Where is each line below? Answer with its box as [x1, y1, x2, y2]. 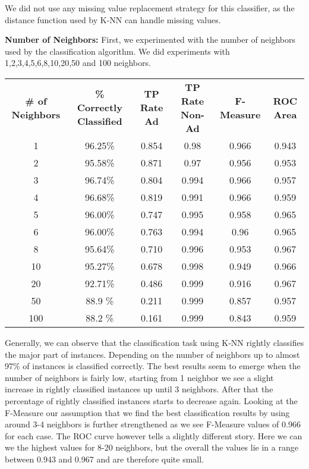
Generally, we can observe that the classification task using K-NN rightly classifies [5, 336, 304, 348]
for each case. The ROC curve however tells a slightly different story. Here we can [5, 429, 302, 442]
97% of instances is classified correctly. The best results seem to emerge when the [5, 360, 301, 372]
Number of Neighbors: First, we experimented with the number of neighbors [5, 33, 295, 46]
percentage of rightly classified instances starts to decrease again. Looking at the [5, 394, 298, 407]
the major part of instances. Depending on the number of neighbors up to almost [5, 348, 300, 360]
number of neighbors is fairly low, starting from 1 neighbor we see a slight [5, 371, 274, 383]
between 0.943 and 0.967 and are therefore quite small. [5, 452, 204, 465]
